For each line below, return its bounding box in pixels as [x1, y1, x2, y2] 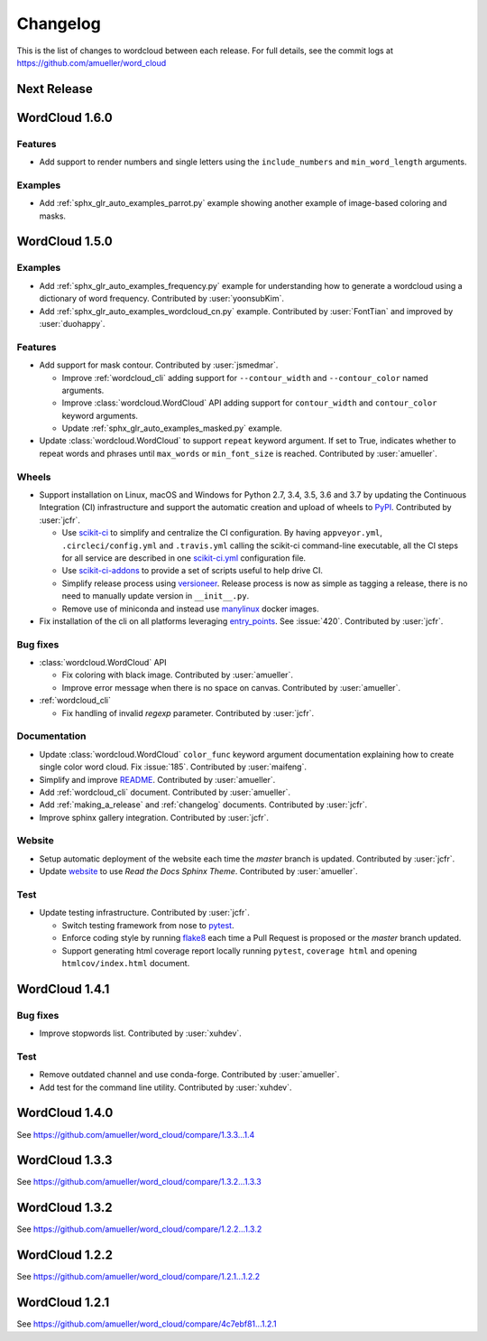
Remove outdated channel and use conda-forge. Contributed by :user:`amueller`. [39, 1069, 340, 1080]
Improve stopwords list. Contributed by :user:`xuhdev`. [39, 1028, 243, 1038]
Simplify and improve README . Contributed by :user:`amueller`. [39, 774, 276, 785]
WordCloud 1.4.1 [16, 981, 110, 997]
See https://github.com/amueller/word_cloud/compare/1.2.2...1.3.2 [16, 1224, 262, 1234]
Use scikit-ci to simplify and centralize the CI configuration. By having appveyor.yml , [61, 527, 383, 538]
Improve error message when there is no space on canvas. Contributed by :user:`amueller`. [61, 682, 401, 693]
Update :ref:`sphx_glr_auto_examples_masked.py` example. [61, 423, 283, 433]
